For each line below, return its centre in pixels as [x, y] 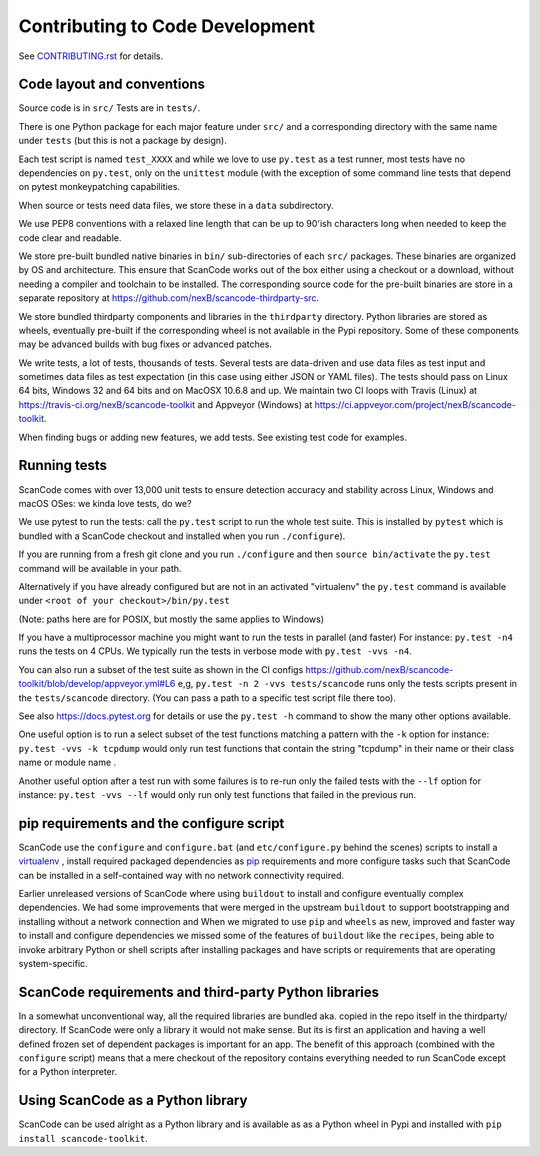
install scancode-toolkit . [83, 1138]
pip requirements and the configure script [151, 823]
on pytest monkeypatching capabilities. [99, 187]
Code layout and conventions [111, 84]
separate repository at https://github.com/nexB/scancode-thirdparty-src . [169, 298]
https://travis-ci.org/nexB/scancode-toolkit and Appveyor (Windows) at [165, 404]
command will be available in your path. [100, 568]
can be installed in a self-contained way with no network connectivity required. [181, 875]
